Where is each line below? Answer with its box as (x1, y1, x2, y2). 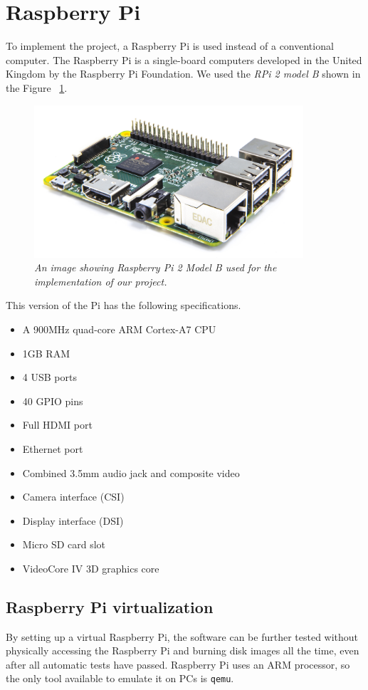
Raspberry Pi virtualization (6, 595, 214, 617)
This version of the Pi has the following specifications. (6, 298, 241, 313)
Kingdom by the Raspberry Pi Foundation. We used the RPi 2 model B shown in (6, 66, 361, 81)
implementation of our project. (34, 273, 167, 288)
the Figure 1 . (6, 80, 68, 95)
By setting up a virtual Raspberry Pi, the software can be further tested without (6, 629, 359, 644)
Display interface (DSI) (22, 513, 124, 528)
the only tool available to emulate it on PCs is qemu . (6, 671, 234, 686)
